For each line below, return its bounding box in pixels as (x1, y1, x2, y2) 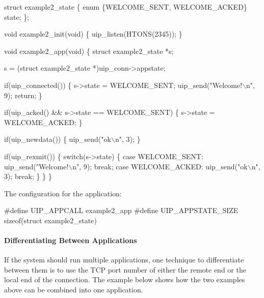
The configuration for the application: (4, 188, 122, 198)
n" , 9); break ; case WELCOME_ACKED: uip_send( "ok (72, 161, 248, 171)
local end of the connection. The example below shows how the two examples (4, 274, 245, 285)
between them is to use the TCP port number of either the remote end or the (4, 264, 246, 275)
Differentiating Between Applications (4, 235, 137, 246)
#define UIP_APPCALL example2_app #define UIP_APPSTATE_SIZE (4, 205, 239, 216)
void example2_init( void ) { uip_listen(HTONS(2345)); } (4, 28, 182, 39)
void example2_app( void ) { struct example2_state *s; (4, 45, 174, 56)
